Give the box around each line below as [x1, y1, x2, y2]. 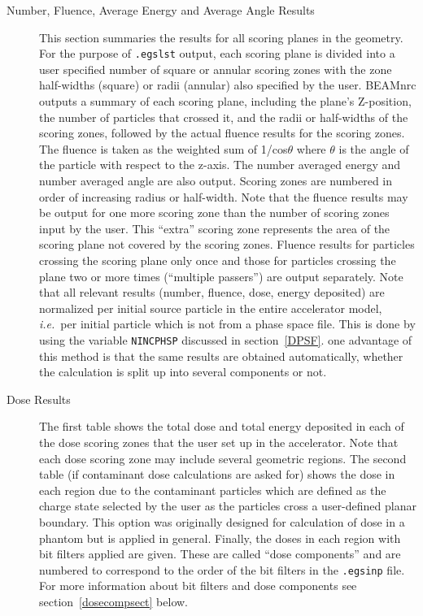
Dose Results [7, 390, 71, 407]
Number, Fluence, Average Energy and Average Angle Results [7, 2, 315, 18]
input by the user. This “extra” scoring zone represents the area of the [39, 219, 390, 236]
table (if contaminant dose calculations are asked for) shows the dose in [39, 466, 395, 483]
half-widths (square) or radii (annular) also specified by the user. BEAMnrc [39, 76, 416, 93]
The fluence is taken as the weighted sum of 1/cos [39, 140, 288, 157]
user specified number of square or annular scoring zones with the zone [39, 60, 392, 77]
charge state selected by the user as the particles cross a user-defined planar [39, 497, 416, 514]
